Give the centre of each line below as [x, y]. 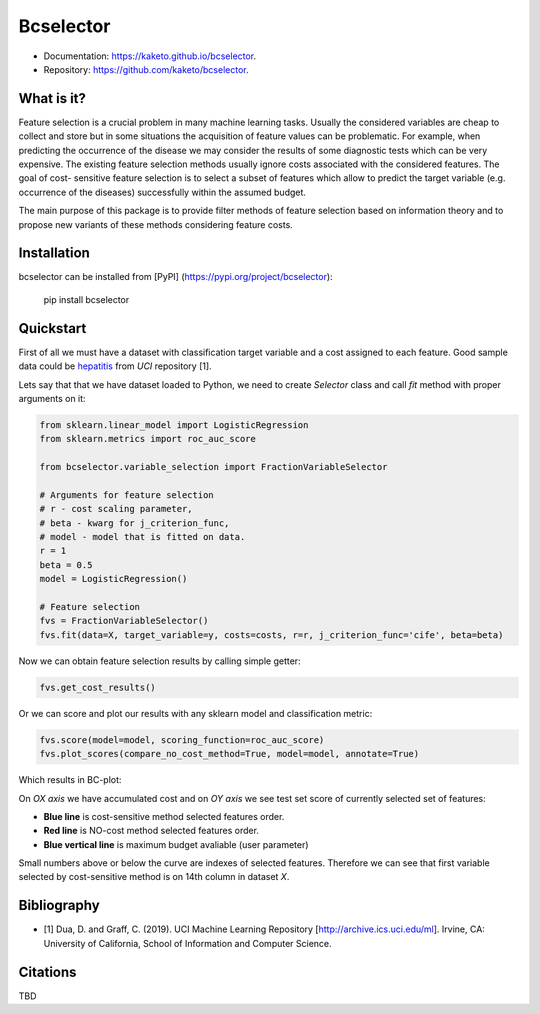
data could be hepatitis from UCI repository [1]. [115, 366]
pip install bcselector [86, 299]
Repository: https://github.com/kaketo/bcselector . [146, 69]
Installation [54, 253]
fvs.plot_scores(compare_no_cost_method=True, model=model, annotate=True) [229, 754]
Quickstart [52, 328]
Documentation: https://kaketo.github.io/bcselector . [150, 56]
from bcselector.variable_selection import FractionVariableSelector [213, 467]
